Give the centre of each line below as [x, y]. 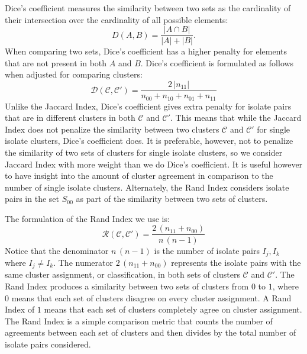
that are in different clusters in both [70, 118]
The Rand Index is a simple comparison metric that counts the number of [139, 321]
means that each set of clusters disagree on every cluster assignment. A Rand [151, 297]
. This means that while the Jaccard [236, 118]
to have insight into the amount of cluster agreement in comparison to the [139, 176]
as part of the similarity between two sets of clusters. [172, 199]
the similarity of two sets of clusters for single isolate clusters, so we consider [144, 152]
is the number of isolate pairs [207, 250]
